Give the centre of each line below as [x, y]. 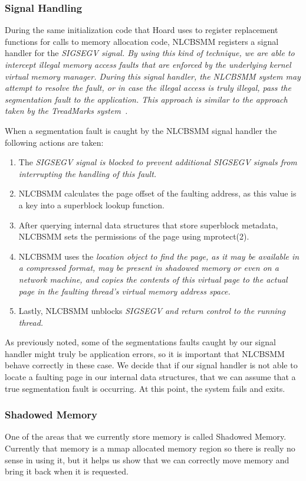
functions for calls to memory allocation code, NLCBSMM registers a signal [142, 41]
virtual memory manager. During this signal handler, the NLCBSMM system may [153, 76]
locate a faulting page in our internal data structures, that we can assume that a [150, 377]
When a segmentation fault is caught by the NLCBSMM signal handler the [141, 130]
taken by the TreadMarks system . [66, 111]
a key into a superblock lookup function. [91, 204]
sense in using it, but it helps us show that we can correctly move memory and [147, 459]
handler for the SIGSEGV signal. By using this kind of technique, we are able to [150, 53]
